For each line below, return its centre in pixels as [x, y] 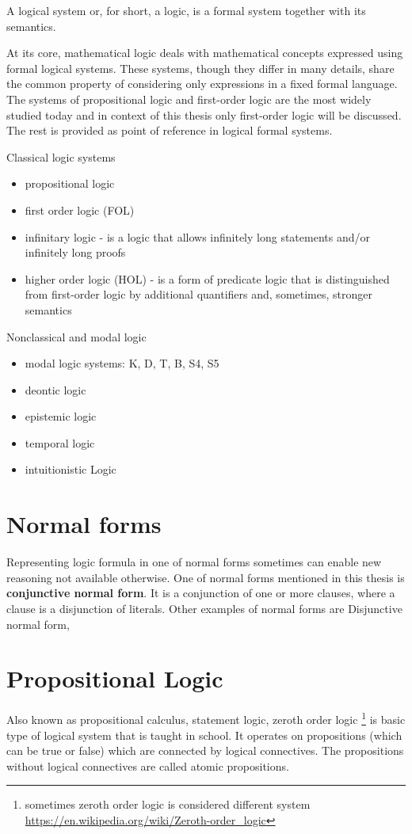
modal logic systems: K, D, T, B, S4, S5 [122, 363]
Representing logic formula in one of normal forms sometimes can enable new [194, 562]
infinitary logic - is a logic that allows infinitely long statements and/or [197, 236]
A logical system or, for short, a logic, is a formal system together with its [186, 10]
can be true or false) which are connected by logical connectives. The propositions [205, 750]
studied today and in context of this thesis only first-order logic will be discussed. [204, 114]
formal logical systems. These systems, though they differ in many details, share [200, 68]
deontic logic [55, 389]
